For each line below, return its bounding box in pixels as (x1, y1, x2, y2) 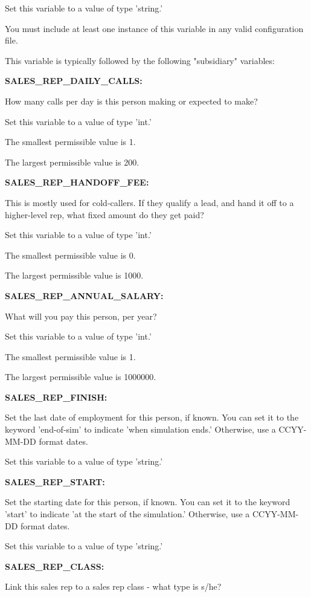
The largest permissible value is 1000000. (5, 370, 156, 383)
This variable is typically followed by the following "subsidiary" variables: (5, 54, 275, 66)
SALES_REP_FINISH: (5, 390, 107, 403)
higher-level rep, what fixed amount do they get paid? (5, 208, 204, 221)
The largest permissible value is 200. (5, 155, 139, 168)
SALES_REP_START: (5, 475, 105, 488)
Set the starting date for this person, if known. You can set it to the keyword (5, 495, 290, 508)
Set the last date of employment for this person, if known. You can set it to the (5, 411, 299, 424)
